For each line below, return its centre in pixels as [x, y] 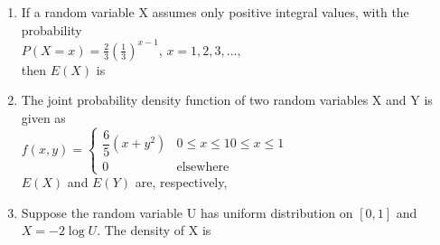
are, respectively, [181, 182]
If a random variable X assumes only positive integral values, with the [215, 12]
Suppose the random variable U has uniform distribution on [187, 212]
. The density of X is [154, 230]
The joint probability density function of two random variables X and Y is [227, 100]
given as [43, 117]
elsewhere [203, 167]
